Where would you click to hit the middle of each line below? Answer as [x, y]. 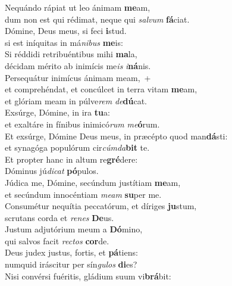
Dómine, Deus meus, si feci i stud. [66, 31]
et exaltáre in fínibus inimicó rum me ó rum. [82, 124]
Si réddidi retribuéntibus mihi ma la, [71, 54]
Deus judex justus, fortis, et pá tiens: [71, 252]
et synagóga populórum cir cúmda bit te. [77, 147]
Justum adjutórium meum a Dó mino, [74, 229]
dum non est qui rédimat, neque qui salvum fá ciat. [97, 19]
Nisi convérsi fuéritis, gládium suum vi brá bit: [88, 276]
